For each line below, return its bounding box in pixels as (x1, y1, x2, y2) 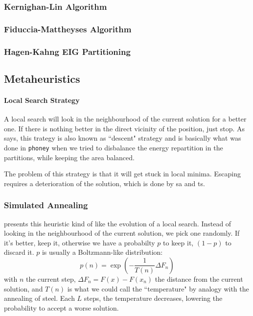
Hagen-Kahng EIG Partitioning (4, 45, 131, 57)
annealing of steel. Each (4, 293, 75, 303)
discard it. (4, 247, 34, 257)
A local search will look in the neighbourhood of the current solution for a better (4, 114, 247, 124)
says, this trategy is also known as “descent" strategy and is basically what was (4, 133, 241, 143)
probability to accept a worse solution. (4, 302, 119, 313)
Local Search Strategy (4, 95, 80, 105)
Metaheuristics (4, 71, 80, 86)
